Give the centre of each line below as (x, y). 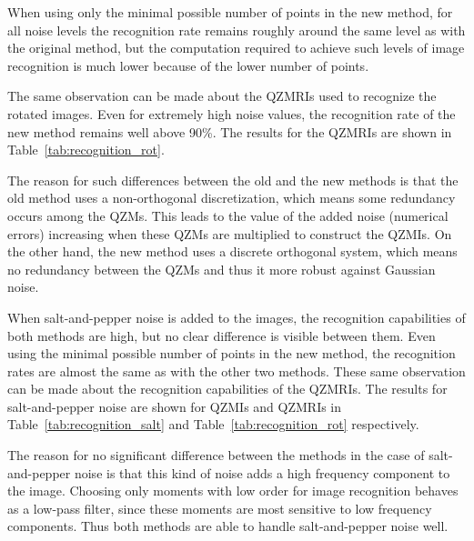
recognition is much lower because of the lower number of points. (188, 65)
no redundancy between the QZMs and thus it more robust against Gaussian (222, 269)
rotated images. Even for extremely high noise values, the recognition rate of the (232, 113)
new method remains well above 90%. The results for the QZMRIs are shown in (230, 131)
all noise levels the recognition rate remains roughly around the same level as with (237, 30)
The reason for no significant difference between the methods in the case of (216, 455)
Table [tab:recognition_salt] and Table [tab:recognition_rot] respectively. (213, 424)
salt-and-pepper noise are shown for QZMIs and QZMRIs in (175, 406)
